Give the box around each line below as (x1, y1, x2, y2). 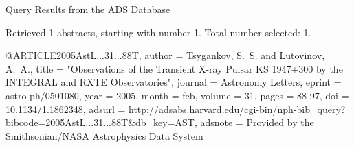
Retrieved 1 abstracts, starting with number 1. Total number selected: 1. (5, 25, 311, 39)
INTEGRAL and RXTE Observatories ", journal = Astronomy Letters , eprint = (5, 75, 342, 89)
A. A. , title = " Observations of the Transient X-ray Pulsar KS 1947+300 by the (5, 61, 343, 75)
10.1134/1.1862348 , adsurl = (5, 101, 126, 116)
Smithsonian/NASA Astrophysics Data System (5, 128, 203, 143)
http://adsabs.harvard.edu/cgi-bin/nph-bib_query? (129, 101, 346, 116)
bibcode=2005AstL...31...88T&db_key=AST (5, 115, 195, 129)
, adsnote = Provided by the (194, 115, 314, 129)
